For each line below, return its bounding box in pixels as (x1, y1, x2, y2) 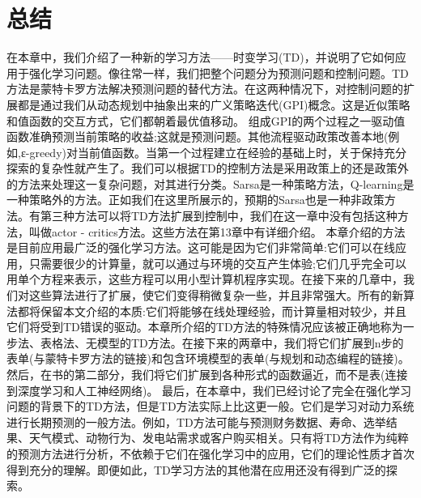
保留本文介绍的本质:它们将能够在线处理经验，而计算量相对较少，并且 (40, 302, 406, 319)
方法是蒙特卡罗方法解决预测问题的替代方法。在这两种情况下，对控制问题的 (6, 80, 403, 97)
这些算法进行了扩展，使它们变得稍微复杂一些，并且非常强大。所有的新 (28, 287, 403, 304)
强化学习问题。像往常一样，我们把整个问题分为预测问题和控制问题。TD (28, 64, 409, 81)
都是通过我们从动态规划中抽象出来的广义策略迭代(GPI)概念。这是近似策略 (17, 96, 410, 113)
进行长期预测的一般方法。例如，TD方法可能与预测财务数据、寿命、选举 (6, 413, 386, 430)
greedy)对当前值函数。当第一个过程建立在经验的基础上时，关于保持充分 (29, 143, 406, 160)
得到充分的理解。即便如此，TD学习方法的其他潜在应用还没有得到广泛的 (6, 461, 386, 478)
